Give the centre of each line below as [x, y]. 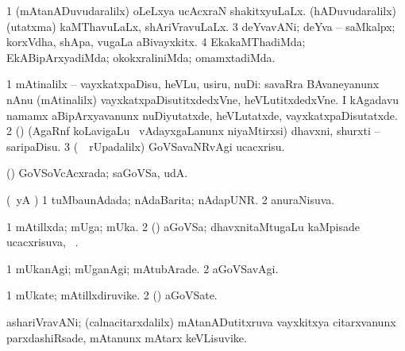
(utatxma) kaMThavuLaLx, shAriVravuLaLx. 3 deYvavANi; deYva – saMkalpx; [201, 26]
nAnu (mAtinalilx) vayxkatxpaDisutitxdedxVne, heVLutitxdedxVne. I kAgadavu [203, 99]
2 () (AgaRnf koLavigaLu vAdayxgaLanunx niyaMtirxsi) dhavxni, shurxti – [193, 131]
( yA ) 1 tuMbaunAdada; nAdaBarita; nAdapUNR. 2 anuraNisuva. [171, 199]
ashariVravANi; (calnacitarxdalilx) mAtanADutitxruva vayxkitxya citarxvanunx [201, 321]
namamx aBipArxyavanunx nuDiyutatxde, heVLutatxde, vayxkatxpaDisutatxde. [202, 115]
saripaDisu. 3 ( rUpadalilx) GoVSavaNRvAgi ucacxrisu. [146, 146]
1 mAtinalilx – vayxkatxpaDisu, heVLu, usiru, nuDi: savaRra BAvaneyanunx [193, 84]
